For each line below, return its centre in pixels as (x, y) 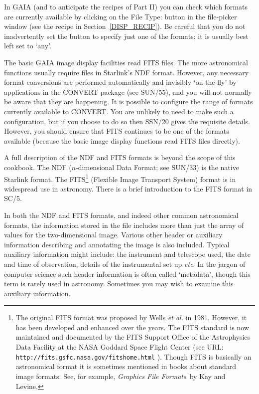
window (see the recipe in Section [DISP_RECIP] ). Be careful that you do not (125, 26)
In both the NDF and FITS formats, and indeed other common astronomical (121, 215)
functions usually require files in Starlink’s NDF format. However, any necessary (127, 72)
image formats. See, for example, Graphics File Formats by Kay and (121, 376)
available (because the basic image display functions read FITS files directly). (122, 140)
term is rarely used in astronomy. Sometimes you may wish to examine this (119, 284)
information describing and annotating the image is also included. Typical (117, 244)
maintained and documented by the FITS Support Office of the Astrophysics (133, 337)
